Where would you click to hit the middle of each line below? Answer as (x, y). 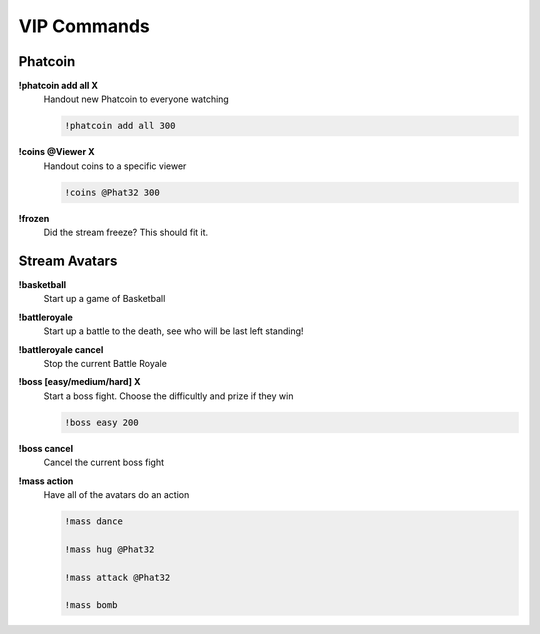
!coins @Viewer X (56, 152)
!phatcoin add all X (58, 86)
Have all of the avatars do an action (116, 494)
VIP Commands (84, 26)
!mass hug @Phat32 (109, 549)
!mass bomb (91, 605)
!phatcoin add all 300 (120, 126)
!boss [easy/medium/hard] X (79, 382)
